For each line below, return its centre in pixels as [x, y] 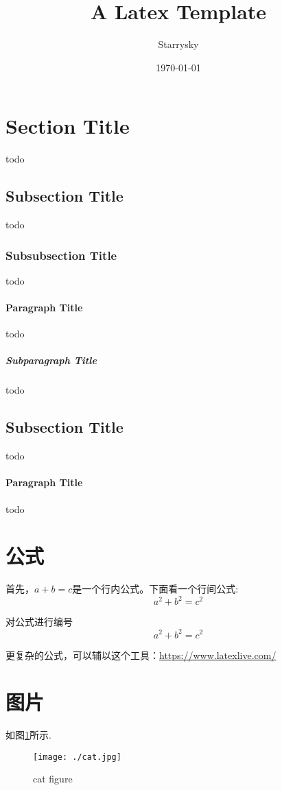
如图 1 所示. [28, 735]
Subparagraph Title [51, 360]
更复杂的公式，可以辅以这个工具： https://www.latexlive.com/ [141, 655]
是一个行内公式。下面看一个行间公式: [155, 589]
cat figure [53, 779]
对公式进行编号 [39, 622]
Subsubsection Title [61, 255]
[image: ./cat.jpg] [77, 757]
